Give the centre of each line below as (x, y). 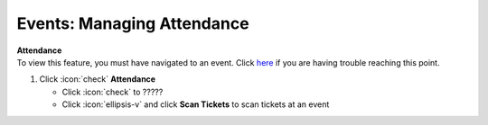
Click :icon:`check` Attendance (98, 79)
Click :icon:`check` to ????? (113, 92)
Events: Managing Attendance (133, 23)
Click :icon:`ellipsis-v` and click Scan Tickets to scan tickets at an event (196, 104)
